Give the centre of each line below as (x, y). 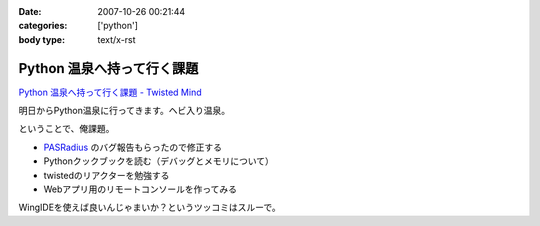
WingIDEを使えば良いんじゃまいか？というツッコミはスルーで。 (149, 207)
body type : (41, 39)
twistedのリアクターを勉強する (106, 175)
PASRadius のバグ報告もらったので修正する (132, 147)
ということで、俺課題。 (66, 129)
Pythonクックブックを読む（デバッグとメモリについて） (159, 161)
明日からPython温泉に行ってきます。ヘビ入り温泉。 (124, 111)
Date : (30, 11)
